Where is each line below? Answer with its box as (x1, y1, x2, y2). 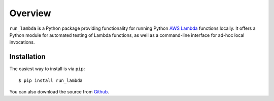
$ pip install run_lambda (18, 77, 83, 83)
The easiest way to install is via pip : (9, 66, 85, 72)
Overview (9, 8, 51, 19)
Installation (9, 53, 46, 61)
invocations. (9, 39, 35, 45)
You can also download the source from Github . (9, 89, 109, 95)
